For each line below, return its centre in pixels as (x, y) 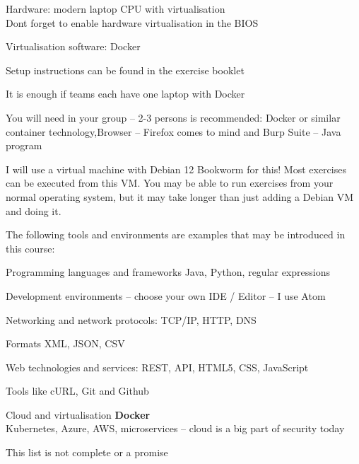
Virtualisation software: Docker (73, 46)
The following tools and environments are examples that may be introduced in (176, 234)
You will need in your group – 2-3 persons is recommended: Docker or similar (173, 117)
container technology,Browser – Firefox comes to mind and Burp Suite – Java (173, 131)
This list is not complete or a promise (87, 452)
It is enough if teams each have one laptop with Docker (125, 94)
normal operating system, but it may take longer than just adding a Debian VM (180, 196)
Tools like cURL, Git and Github (77, 391)
